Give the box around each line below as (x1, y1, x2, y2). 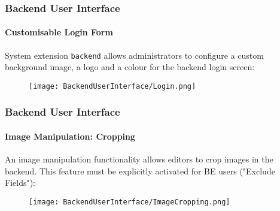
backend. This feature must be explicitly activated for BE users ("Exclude (5, 164, 275, 177)
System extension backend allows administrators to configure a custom (5, 49, 264, 61)
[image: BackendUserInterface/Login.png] (29, 82, 196, 91)
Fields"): (5, 176, 36, 189)
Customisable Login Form (5, 26, 113, 38)
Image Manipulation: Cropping (5, 129, 136, 142)
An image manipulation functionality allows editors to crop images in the (5, 153, 273, 165)
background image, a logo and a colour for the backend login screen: (5, 61, 255, 73)
